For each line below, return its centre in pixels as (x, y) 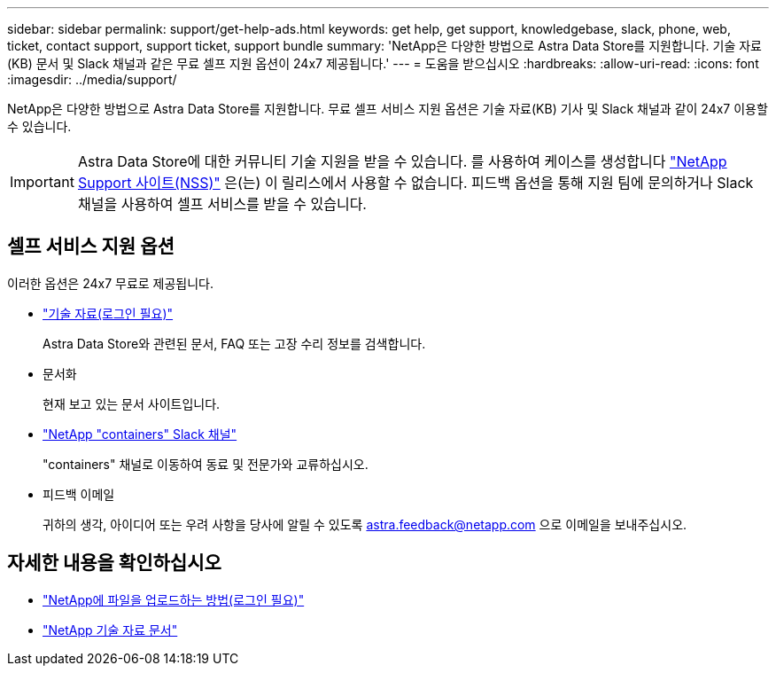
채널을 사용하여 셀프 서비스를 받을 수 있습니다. (222, 204)
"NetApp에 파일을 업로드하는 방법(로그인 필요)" (174, 599)
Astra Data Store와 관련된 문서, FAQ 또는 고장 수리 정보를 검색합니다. (234, 343)
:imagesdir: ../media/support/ (92, 79)
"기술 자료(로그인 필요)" (108, 313)
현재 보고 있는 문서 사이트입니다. (132, 403)
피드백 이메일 (79, 494)
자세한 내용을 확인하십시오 (114, 563)
